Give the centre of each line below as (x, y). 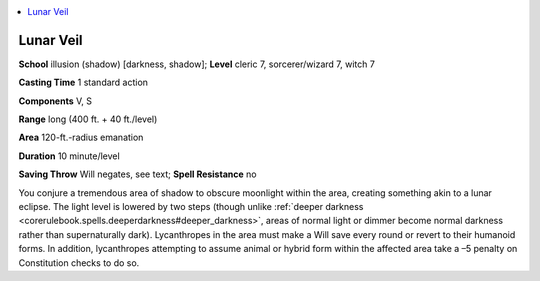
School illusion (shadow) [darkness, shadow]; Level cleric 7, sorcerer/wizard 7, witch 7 (196, 64)
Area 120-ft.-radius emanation (81, 137)
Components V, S (55, 101)
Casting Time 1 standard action (83, 82)
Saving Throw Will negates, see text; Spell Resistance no (137, 174)
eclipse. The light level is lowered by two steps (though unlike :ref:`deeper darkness (191, 207)
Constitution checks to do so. (79, 262)
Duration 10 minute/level (69, 156)
